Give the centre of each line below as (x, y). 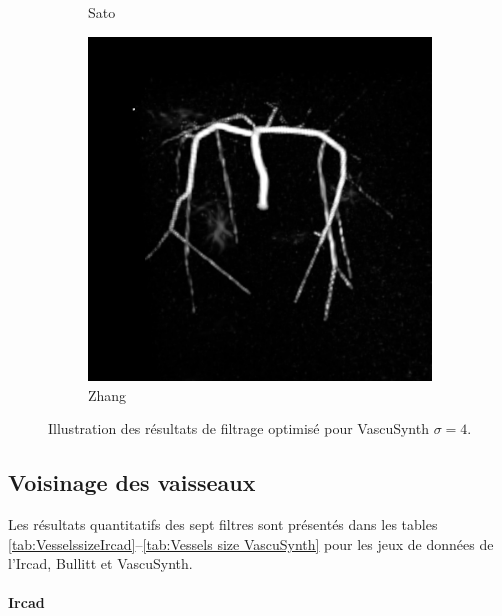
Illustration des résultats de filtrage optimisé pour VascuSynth (238, 428)
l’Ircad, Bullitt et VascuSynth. (100, 563)
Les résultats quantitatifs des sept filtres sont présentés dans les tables (223, 523)
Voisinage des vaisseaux (132, 482)
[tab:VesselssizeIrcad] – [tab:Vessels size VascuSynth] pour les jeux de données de (251, 543)
